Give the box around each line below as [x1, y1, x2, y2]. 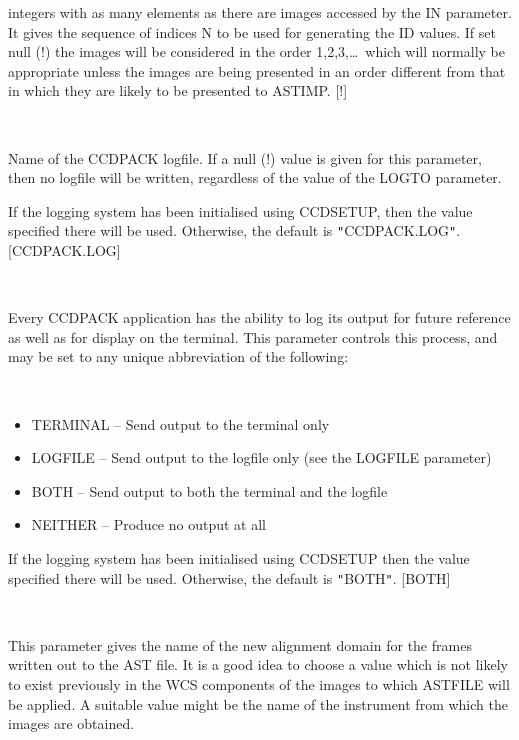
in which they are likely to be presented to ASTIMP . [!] [8, 80, 348, 101]
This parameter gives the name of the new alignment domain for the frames [8, 634, 472, 655]
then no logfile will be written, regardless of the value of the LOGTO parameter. [8, 167, 502, 188]
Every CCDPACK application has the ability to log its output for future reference [8, 307, 511, 328]
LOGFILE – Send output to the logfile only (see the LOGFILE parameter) [31, 447, 492, 468]
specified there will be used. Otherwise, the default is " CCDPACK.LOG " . [8, 220, 461, 241]
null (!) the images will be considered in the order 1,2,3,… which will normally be [8, 41, 505, 62]
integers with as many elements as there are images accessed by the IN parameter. [8, 2, 512, 22]
